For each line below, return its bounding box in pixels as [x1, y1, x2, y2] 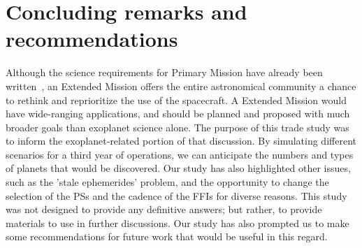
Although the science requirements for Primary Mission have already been [6, 65, 323, 80]
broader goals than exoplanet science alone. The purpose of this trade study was [6, 119, 349, 134]
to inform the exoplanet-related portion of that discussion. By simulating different [6, 133, 356, 148]
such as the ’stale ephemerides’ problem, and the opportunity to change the [6, 175, 329, 189]
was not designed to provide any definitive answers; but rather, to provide [6, 202, 322, 217]
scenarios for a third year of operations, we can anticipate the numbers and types [6, 147, 354, 161]
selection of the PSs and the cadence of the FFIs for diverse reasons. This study [6, 188, 347, 203]
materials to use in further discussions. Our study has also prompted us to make [6, 215, 349, 230]
